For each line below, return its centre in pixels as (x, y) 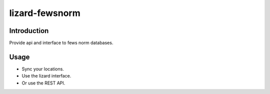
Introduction (29, 31)
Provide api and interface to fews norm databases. (61, 43)
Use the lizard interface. (46, 76)
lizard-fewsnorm (45, 13)
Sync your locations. (43, 69)
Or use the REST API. (43, 83)
